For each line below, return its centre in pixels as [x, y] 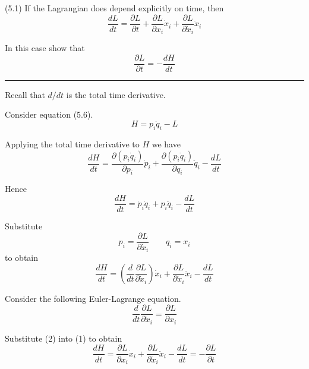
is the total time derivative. [116, 94]
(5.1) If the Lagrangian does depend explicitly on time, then [114, 8]
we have [166, 143]
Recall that [25, 94]
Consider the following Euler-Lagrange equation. [93, 298]
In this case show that [45, 48]
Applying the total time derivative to [72, 143]
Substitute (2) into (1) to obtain [64, 338]
